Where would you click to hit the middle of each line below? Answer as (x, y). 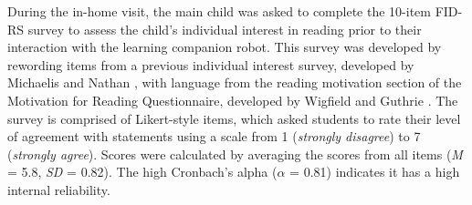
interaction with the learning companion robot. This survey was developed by (225, 47)
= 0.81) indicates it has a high (375, 172)
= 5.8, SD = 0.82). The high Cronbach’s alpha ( (142, 172)
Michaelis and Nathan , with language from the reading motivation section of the (235, 82)
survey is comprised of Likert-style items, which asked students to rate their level (234, 118)
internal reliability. (59, 189)
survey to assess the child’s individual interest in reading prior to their (225, 29)
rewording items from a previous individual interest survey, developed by (211, 64)
